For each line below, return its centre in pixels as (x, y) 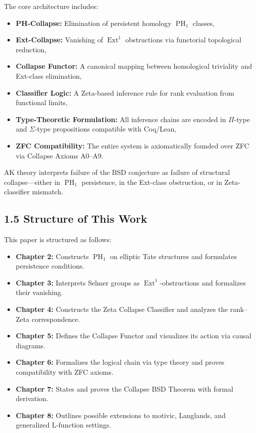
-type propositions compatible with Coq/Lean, (106, 129)
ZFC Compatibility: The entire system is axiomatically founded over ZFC (132, 145)
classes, (203, 23)
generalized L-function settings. (64, 425)
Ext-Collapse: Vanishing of (59, 40)
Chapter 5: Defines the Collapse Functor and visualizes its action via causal (133, 336)
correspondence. (56, 319)
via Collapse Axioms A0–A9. (60, 155)
